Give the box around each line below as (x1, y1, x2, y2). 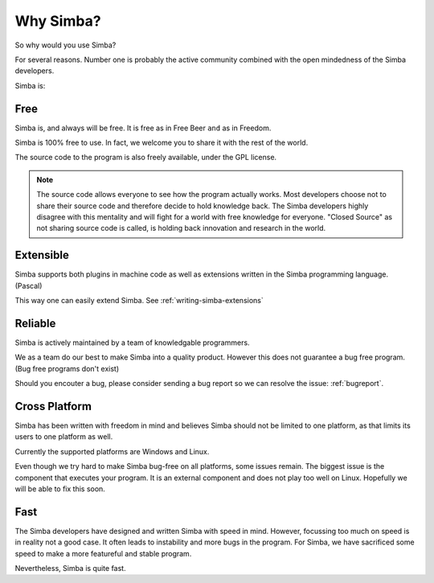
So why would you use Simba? (14, 40, 117, 50)
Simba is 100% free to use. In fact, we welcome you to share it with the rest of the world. (14, 138, 309, 148)
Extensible (14, 248, 70, 262)
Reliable (14, 316, 56, 330)
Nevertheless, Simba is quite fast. (14, 564, 126, 573)
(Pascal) (14, 281, 43, 290)
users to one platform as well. (14, 432, 113, 441)
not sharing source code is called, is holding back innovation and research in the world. (36, 224, 326, 233)
